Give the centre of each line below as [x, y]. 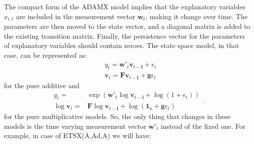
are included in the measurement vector [76, 16]
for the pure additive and [42, 85]
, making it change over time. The [196, 16]
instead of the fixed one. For [203, 126]
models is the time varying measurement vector [75, 126]
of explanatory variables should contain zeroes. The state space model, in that [122, 45]
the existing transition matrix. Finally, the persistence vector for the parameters [125, 36]
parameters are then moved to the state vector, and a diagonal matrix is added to [127, 26]
